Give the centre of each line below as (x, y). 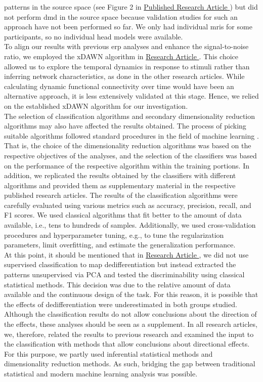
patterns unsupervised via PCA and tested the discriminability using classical (124, 274)
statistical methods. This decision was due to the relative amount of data (117, 284)
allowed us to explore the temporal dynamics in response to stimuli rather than (127, 66)
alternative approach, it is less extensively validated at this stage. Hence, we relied (131, 96)
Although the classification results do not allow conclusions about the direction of (130, 314)
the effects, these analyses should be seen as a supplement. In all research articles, (131, 324)
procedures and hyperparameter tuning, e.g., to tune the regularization (114, 235)
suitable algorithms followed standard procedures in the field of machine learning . (131, 135)
